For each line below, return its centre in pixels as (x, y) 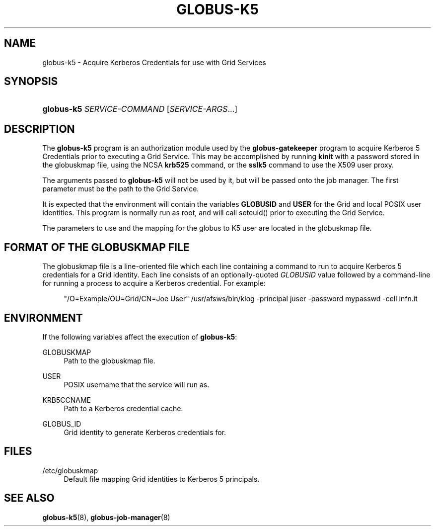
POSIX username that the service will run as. (137, 384)
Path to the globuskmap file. (109, 360)
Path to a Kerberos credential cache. (123, 408)
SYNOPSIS (31, 82)
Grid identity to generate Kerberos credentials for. (145, 432)
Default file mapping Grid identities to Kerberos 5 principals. (162, 479)
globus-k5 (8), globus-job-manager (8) (106, 517)
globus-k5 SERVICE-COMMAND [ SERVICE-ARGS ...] (140, 109)
